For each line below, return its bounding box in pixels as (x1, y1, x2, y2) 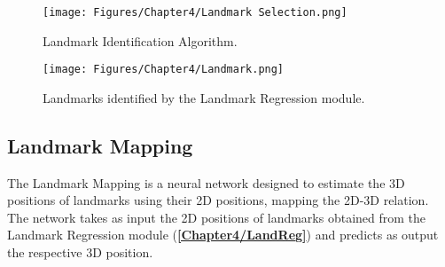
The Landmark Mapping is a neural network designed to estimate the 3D (7, 173, 405, 192)
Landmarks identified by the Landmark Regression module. (43, 88, 365, 106)
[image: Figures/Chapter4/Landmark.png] (43, 63, 285, 76)
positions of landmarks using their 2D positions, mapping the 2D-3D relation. (7, 191, 429, 209)
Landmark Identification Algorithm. (43, 31, 238, 50)
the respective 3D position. (7, 243, 153, 262)
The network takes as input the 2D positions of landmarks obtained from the (7, 208, 426, 226)
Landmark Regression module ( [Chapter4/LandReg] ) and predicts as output (7, 225, 439, 244)
